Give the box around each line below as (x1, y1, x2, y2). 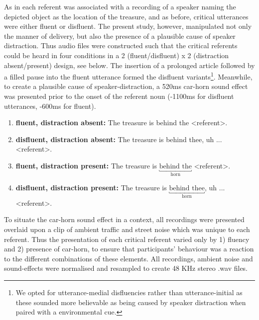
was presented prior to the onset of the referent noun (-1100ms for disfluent (4, 91, 234, 101)
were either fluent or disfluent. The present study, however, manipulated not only (4, 21, 252, 31)
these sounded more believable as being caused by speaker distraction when (15, 297, 246, 307)
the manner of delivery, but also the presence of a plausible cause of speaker (4, 30, 236, 41)
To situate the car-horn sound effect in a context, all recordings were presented (4, 214, 245, 225)
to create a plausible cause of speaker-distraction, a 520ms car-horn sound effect (4, 81, 248, 91)
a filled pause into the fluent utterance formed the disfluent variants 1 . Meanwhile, (4, 70, 253, 81)
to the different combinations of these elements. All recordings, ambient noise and (4, 253, 253, 263)
